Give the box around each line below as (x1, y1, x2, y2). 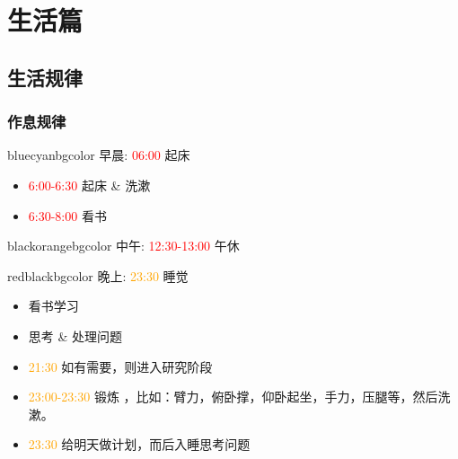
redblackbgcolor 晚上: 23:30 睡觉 (7, 266, 189, 285)
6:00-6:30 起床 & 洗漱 (28, 175, 151, 194)
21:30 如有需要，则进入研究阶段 (28, 357, 213, 375)
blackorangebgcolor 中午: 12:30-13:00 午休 (7, 236, 240, 255)
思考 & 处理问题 (28, 326, 123, 345)
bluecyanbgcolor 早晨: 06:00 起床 (7, 146, 190, 164)
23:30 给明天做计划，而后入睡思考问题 (28, 435, 251, 454)
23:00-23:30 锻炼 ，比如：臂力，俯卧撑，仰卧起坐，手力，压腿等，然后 (28, 387, 438, 406)
